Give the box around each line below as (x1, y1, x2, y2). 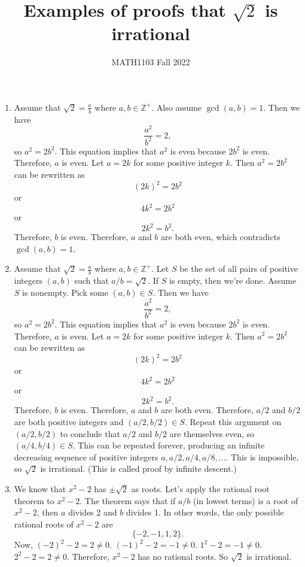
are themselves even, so (169, 427, 255, 439)
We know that (14, 483, 66, 495)
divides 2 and (68, 506, 117, 519)
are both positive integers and (14, 416, 124, 428)
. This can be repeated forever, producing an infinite (72, 439, 265, 451)
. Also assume (151, 101, 202, 113)
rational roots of (14, 517, 74, 530)
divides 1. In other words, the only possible (126, 506, 284, 519)
